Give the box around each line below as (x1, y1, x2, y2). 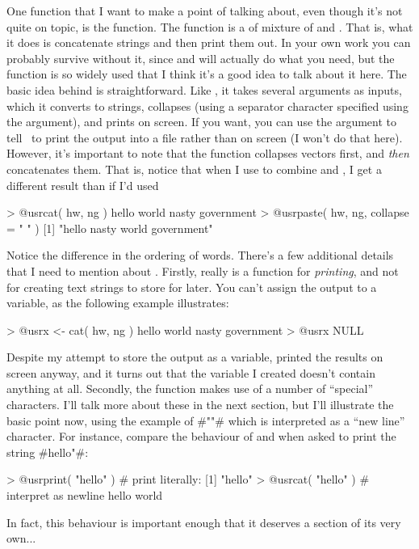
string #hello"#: (6, 443, 89, 460)
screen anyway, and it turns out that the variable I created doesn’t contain (6, 364, 375, 381)
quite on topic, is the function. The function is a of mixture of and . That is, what (6, 18, 413, 35)
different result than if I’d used (6, 176, 159, 193)
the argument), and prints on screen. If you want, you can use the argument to (6, 113, 396, 130)
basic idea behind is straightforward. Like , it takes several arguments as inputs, (6, 81, 402, 98)
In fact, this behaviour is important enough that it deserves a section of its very (6, 513, 401, 530)
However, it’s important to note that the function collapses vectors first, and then (6, 145, 409, 162)
